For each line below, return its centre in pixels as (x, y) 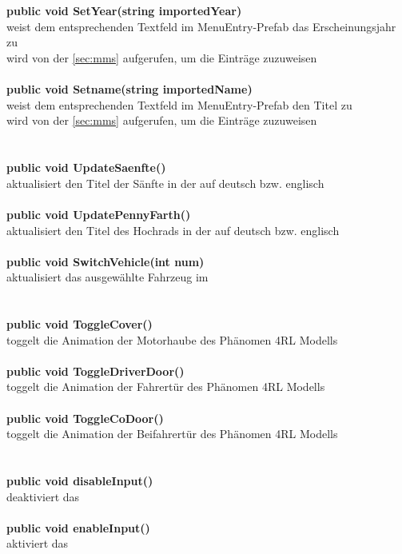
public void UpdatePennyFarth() (99, 214)
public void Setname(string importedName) (129, 89)
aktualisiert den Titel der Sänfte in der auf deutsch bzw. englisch (165, 183)
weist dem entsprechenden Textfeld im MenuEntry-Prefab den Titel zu (179, 104)
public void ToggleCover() (80, 324)
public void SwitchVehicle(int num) (105, 261)
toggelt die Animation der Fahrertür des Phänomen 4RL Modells (166, 387)
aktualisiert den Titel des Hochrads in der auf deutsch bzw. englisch (173, 230)
